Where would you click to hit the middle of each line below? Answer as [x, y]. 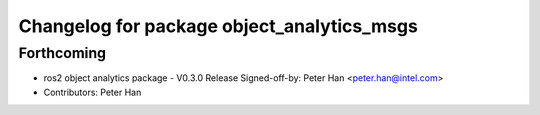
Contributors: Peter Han [92, 92]
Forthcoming [62, 53]
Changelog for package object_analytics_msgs [218, 26]
